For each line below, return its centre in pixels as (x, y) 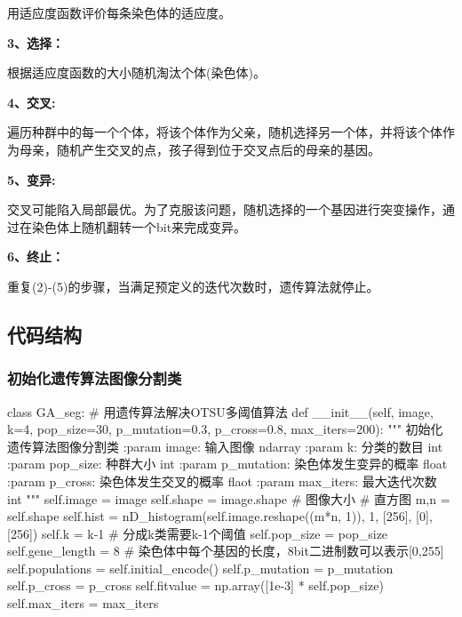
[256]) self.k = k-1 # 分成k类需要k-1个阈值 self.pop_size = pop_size (198, 533)
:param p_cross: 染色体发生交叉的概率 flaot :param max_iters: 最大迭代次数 (222, 481)
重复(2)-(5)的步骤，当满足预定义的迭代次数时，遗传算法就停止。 (193, 286)
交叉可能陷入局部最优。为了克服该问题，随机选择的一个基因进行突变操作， (225, 209)
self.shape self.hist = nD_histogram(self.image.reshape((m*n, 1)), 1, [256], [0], (220, 516)
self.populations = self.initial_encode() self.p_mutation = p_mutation (200, 568)
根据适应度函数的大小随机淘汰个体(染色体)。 (136, 72)
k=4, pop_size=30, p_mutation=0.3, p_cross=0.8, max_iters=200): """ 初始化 (225, 429)
